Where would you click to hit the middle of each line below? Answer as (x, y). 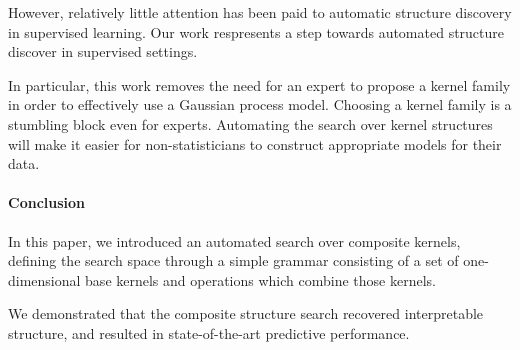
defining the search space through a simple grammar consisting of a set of (233, 260)
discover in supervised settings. (103, 51)
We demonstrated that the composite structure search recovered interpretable (246, 313)
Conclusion (47, 202)
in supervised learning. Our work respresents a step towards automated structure (256, 31)
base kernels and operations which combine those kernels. (260, 279)
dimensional (44, 279)
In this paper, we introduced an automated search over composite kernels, (234, 240)
